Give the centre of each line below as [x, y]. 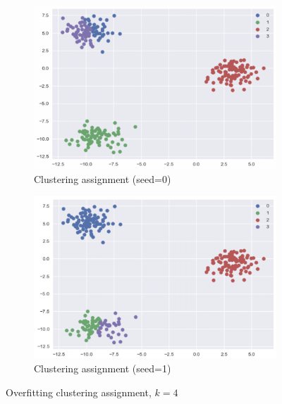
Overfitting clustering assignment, [79, 392]
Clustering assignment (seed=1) [103, 368]
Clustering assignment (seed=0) [103, 179]
